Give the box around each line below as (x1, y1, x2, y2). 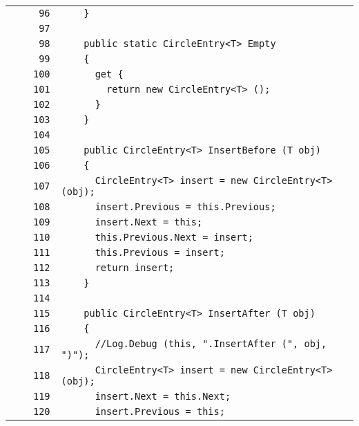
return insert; (95, 262, 175, 273)
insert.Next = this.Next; (95, 391, 231, 402)
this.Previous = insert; (95, 247, 225, 258)
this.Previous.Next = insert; (95, 232, 253, 243)
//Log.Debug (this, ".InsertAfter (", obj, (95, 338, 327, 349)
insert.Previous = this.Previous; (95, 201, 276, 212)
